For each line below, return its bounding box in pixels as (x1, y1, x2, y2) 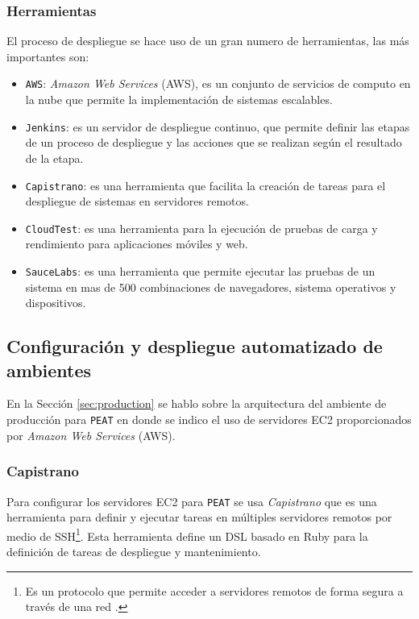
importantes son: (6, 48, 89, 64)
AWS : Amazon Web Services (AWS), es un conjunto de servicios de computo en (25, 75, 411, 92)
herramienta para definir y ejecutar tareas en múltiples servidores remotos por (6, 509, 392, 526)
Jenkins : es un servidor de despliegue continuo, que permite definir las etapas (25, 118, 410, 135)
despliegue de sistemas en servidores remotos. (25, 193, 249, 210)
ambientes (6, 357, 92, 382)
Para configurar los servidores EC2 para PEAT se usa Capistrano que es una (6, 492, 377, 509)
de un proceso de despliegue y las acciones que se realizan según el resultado (25, 134, 402, 151)
